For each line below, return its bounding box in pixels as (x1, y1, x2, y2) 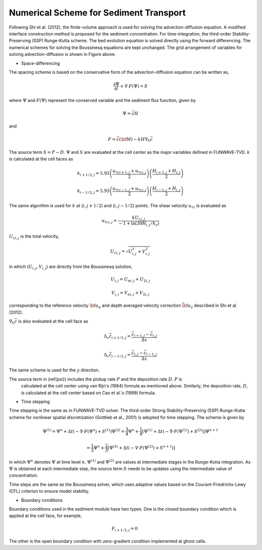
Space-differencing (21, 60, 60, 66)
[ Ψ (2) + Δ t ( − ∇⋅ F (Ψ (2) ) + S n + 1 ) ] (107, 444, 176, 450)
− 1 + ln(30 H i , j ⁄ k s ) (118, 221, 160, 227)
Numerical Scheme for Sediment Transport (9, 7, 186, 18)
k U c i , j (131, 215, 146, 222)
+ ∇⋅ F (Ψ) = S (119, 83, 148, 89)
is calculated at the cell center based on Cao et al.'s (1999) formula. (21, 390, 156, 396)
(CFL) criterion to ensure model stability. (9, 488, 90, 494)
